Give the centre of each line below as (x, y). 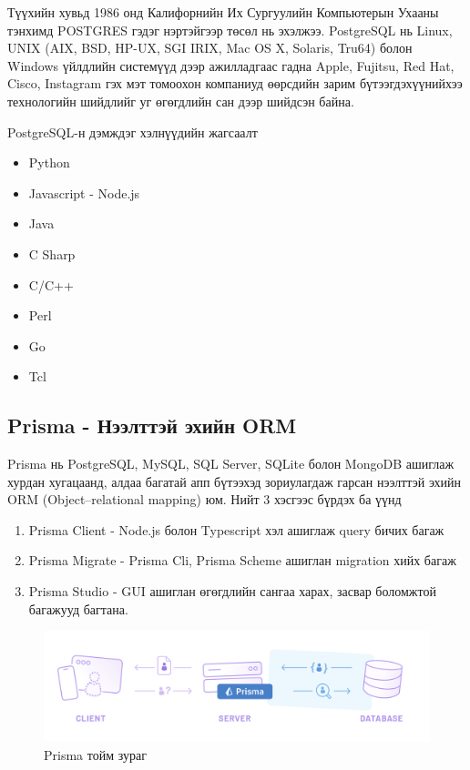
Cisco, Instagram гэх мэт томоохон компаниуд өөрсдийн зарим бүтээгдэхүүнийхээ (235, 83)
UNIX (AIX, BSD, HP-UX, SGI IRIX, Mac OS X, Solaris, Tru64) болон (210, 48)
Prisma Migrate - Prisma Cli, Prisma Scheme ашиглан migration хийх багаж (242, 560)
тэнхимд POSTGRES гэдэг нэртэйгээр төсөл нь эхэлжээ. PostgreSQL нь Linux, (230, 30)
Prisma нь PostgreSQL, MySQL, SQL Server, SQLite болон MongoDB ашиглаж (231, 464)
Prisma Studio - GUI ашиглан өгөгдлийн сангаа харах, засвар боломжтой (232, 591)
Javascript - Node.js (84, 192)
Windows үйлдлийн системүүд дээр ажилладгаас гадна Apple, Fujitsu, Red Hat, (231, 65)
